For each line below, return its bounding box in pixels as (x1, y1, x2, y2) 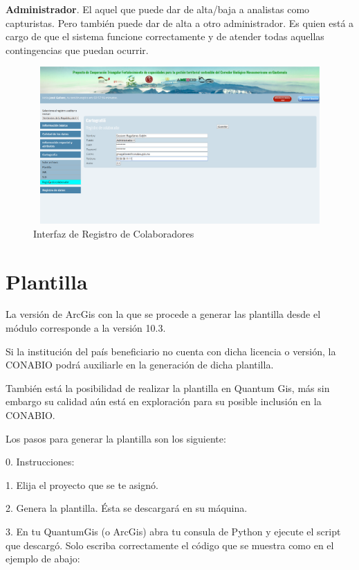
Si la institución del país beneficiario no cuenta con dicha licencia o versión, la (6, 344, 336, 358)
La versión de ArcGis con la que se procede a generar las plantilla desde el (6, 307, 321, 321)
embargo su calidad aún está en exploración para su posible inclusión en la (6, 394, 322, 409)
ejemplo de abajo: (6, 551, 80, 566)
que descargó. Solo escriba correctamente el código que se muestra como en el (6, 537, 334, 552)
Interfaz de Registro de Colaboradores (33, 226, 194, 240)
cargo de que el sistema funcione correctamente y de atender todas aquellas (6, 29, 324, 44)
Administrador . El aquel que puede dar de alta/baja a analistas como (6, 2, 310, 16)
